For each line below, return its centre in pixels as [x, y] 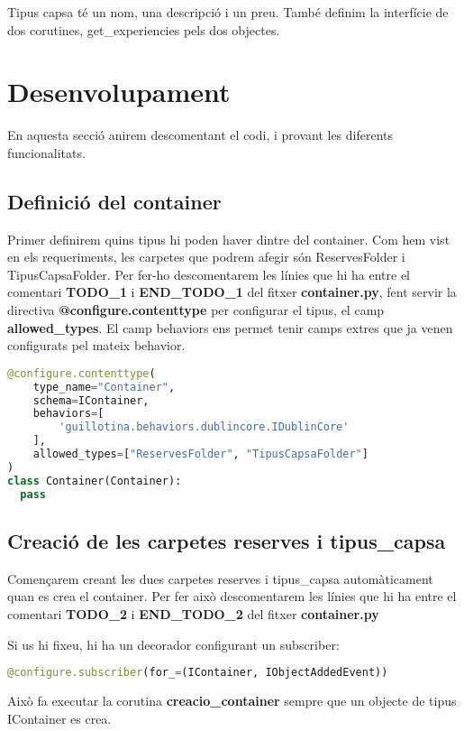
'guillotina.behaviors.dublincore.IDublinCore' [204, 427]
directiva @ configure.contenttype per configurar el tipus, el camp [196, 310]
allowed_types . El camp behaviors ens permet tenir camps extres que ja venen [230, 327]
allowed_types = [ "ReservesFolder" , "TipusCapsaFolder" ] [200, 454]
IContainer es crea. [59, 718]
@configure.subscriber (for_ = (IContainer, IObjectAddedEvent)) [198, 673]
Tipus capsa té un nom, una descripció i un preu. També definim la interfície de [228, 12]
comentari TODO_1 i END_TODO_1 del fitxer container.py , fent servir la [232, 292]
